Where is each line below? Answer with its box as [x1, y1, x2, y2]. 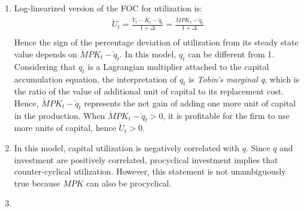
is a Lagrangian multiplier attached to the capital [87, 60, 269, 72]
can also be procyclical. [86, 176, 172, 189]
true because [14, 176, 60, 189]
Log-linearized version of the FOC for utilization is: [14, 2, 202, 14]
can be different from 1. [188, 47, 275, 60]
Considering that [14, 60, 76, 72]
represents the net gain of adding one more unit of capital [84, 96, 296, 109]
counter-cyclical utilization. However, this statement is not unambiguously [14, 165, 286, 178]
